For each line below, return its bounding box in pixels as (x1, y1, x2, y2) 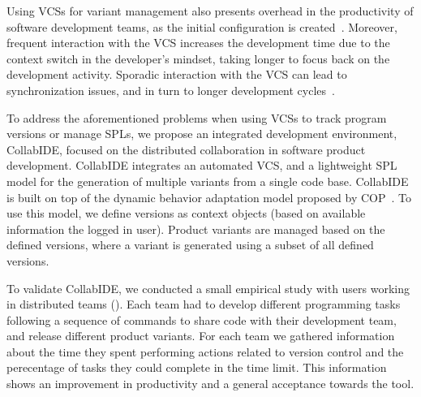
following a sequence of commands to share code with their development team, (6, 311, 397, 328)
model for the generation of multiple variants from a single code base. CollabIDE (6, 172, 409, 189)
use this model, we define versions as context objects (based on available (6, 205, 366, 222)
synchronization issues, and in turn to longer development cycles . (6, 81, 335, 98)
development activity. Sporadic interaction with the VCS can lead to (6, 66, 347, 83)
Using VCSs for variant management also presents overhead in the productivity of (6, 2, 414, 19)
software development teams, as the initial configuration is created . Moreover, (6, 18, 397, 35)
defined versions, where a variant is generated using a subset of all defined (6, 236, 374, 253)
